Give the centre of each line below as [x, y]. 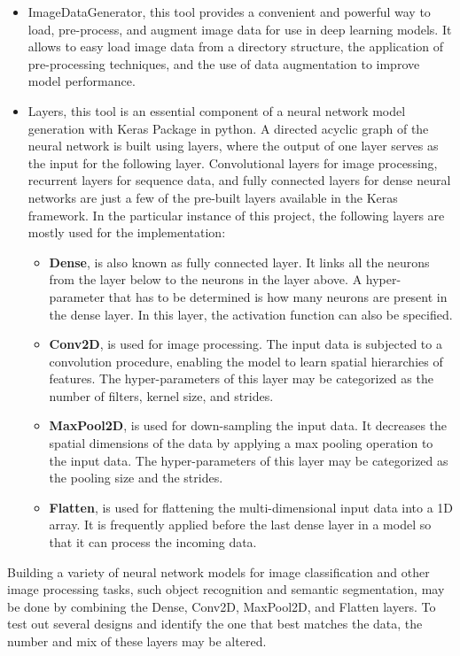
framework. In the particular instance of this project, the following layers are [236, 215]
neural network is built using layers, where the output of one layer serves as [233, 146]
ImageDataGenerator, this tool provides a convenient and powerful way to [229, 12]
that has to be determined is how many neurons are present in [278, 296]
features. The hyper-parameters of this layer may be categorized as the [241, 378]
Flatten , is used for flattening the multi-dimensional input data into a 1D [251, 507]
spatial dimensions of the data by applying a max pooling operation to [241, 443]
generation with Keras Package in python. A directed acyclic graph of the [228, 128]
